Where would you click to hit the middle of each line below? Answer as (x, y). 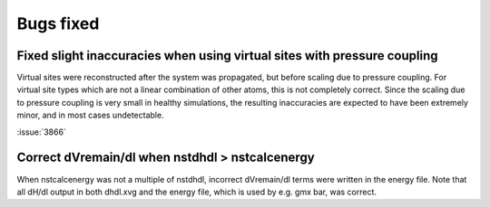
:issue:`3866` (42, 132)
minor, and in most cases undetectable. (90, 115)
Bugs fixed (58, 24)
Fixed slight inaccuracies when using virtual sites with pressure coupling (228, 56)
